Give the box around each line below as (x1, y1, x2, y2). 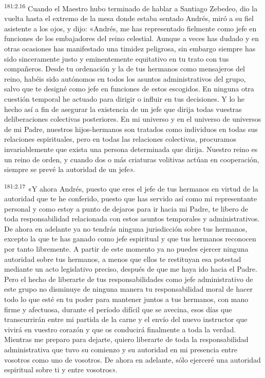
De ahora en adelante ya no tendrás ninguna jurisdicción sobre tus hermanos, (4, 223, 248, 234)
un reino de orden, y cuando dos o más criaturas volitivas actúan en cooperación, (4, 154, 259, 164)
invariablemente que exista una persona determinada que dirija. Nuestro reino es (4, 143, 258, 154)
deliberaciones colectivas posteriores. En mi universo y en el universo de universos (4, 114, 261, 124)
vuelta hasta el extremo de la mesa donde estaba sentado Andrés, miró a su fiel (4, 13, 254, 24)
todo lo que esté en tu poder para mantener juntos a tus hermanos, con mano (4, 293, 249, 304)
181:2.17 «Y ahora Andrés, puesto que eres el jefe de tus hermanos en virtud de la (4, 181, 258, 194)
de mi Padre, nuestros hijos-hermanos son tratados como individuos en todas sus (4, 123, 258, 134)
